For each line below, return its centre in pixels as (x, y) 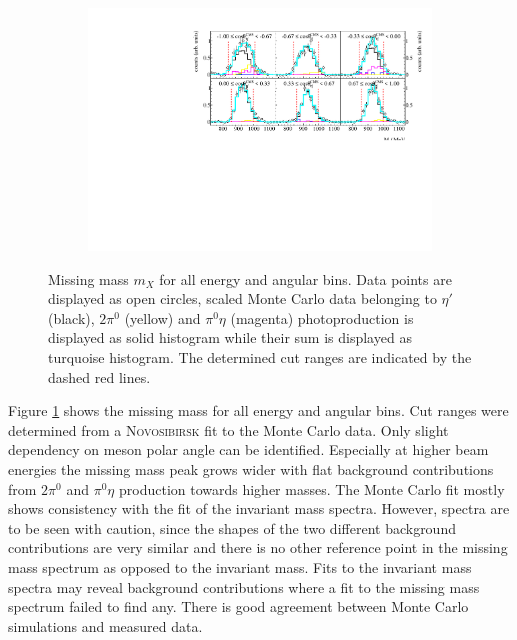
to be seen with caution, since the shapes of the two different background (232, 527)
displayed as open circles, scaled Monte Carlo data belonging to (242, 298)
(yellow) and (162, 317)
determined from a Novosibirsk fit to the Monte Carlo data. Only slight (228, 429)
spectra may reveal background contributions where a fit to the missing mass (244, 586)
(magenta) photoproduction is (322, 317)
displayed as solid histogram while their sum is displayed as (230, 337)
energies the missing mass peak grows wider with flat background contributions (251, 469)
